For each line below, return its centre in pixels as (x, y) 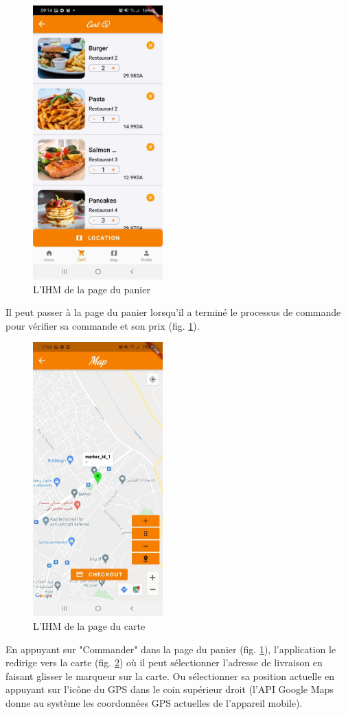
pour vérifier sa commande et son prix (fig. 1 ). (103, 325)
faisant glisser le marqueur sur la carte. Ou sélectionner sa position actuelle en (170, 676)
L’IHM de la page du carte (89, 625)
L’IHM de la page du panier (92, 289)
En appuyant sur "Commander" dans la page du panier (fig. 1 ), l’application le (171, 649)
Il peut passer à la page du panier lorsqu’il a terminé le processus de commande (173, 312)
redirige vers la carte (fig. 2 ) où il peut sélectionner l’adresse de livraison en (164, 662)
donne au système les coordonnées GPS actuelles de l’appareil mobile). (154, 702)
